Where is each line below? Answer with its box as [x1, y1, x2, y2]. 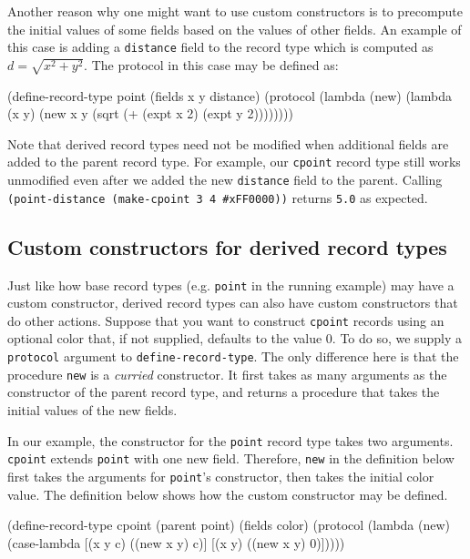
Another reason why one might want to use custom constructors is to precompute [7, 2, 463, 20]
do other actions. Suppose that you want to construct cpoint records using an [7, 310, 444, 330]
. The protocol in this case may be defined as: [84, 55, 339, 74]
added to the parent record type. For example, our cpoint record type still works [7, 152, 461, 171]
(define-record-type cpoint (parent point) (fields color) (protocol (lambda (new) [7, 515, 451, 534]
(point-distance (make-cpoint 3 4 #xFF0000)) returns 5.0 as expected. [7, 188, 428, 207]
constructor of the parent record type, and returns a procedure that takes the [7, 382, 440, 401]
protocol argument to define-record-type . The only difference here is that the [7, 347, 459, 366]
